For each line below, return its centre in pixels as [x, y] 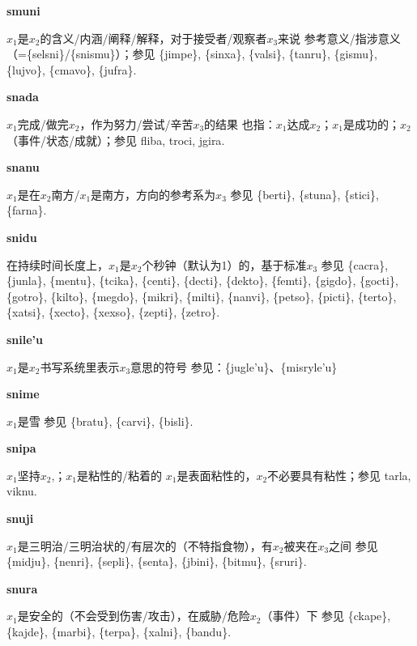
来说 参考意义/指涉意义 [339, 38]
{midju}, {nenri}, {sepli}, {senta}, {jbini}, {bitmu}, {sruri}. [157, 561]
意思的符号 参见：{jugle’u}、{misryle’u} [234, 366]
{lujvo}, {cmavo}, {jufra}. [72, 69]
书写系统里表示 [80, 366]
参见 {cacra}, [355, 264]
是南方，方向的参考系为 [153, 194]
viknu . [22, 491]
